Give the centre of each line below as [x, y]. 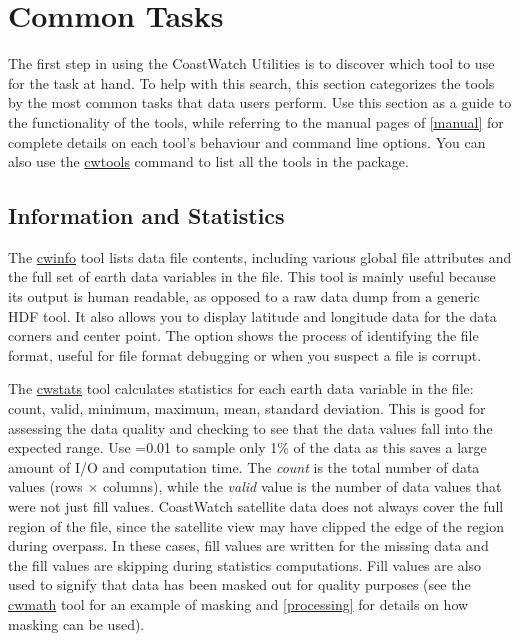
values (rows [45, 486]
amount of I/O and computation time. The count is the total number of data [244, 466]
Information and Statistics [146, 215]
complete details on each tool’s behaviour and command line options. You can [247, 141]
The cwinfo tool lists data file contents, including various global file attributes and [260, 256]
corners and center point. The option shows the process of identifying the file [243, 335]
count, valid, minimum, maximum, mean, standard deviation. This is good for [247, 408]
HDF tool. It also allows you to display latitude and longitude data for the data [252, 315]
